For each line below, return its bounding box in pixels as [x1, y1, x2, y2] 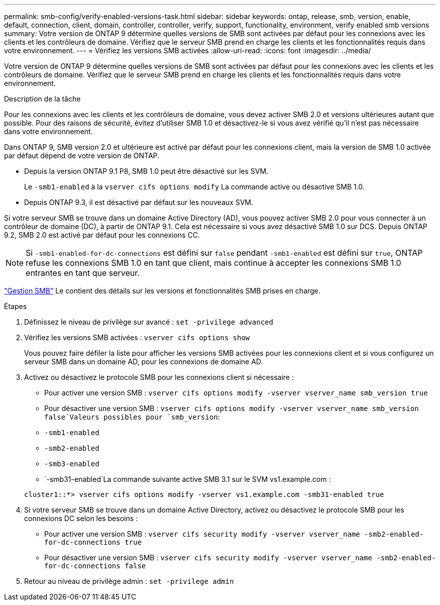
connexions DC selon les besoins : [24, 514, 138, 523]
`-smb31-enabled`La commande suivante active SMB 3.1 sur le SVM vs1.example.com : [44, 475, 331, 483]
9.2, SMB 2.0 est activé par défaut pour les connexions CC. [4, 231, 200, 239]
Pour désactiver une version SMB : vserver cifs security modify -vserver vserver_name [44, 553, 372, 562]
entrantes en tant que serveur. [26, 268, 140, 278]
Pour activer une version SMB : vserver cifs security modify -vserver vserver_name [44, 530, 360, 538]
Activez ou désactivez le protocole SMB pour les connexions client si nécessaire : [24, 373, 294, 381]
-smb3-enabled [44, 460, 99, 468]
